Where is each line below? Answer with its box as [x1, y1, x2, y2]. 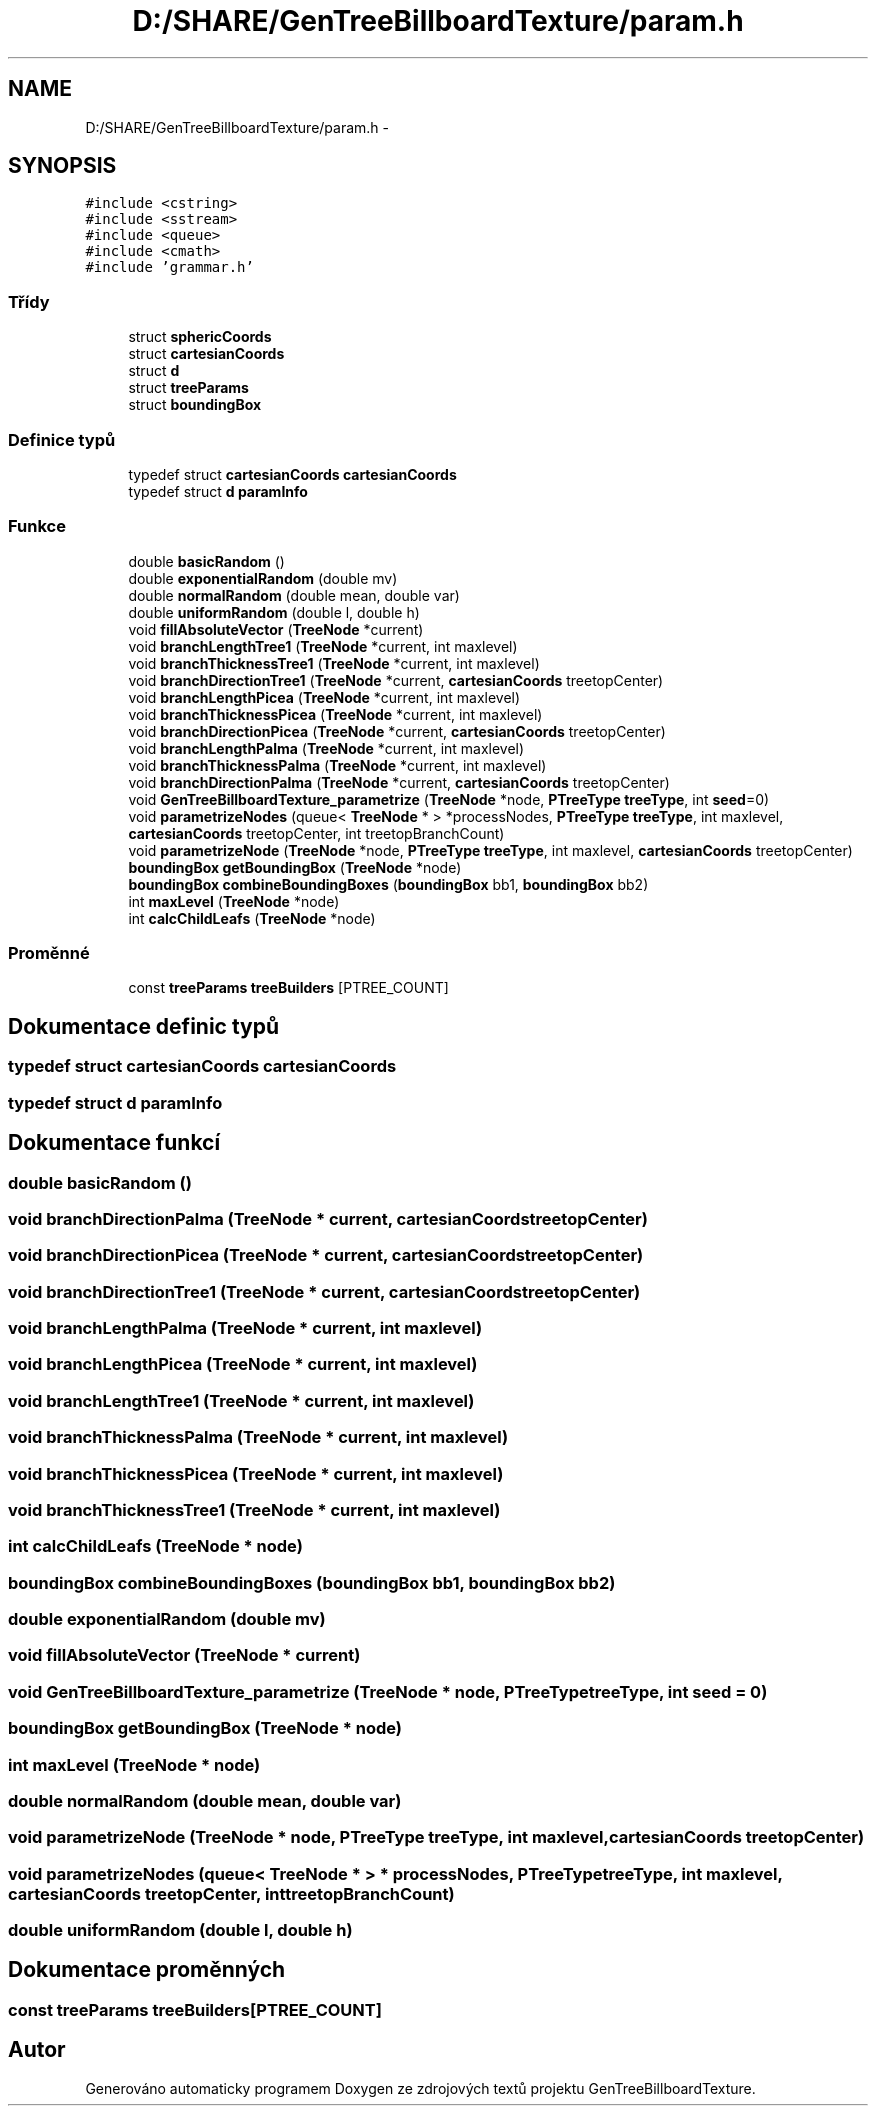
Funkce [8, 516, 66, 537]
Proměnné [8, 943, 90, 964]
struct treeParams [128, 379, 249, 397]
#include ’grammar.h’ [85, 259, 254, 276]
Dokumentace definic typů [8, 1013, 280, 1039]
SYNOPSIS [8, 153, 117, 179]
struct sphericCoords [128, 328, 272, 346]
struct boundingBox [128, 396, 262, 414]
